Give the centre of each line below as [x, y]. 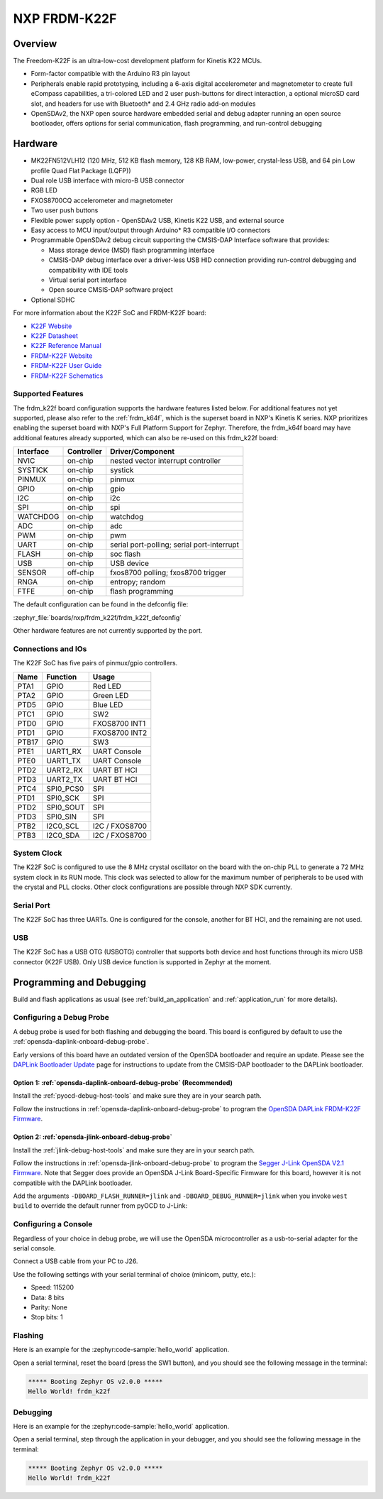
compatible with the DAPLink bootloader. [73, 1183]
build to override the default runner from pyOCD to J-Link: [100, 1206]
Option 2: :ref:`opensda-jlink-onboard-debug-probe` [93, 1137]
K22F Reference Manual [66, 346]
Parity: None [49, 1307]
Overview [35, 44]
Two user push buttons [65, 210]
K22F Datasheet [54, 336]
